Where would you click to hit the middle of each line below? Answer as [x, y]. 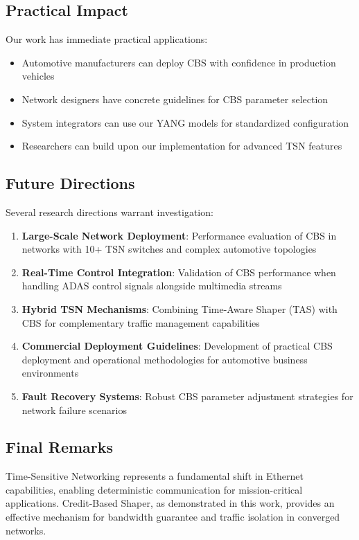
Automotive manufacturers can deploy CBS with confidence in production [179, 62]
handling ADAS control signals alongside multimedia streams [152, 286]
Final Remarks [60, 447]
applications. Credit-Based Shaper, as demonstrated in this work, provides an [170, 503]
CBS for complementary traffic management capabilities [141, 322]
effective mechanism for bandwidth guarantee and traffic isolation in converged [173, 517]
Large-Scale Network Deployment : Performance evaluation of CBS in [179, 235]
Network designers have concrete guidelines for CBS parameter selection [175, 99]
